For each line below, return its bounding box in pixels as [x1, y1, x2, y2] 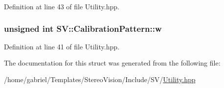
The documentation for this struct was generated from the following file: [4, 58, 221, 68]
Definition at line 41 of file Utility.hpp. [4, 41, 119, 51]
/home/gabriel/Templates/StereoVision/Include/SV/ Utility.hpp [4, 74, 196, 84]
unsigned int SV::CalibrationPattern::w [4, 22, 162, 34]
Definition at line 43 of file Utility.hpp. [4, 1, 119, 11]
